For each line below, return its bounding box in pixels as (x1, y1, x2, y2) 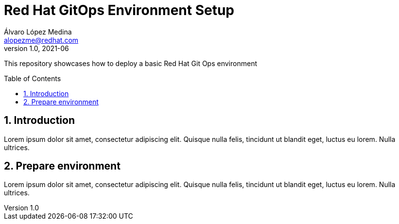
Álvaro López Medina (4, 27, 72, 36)
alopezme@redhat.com (4, 35, 79, 44)
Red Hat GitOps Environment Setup (4, 2, 235, 18)
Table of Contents (4, 74, 61, 83)
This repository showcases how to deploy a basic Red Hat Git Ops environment (4, 59, 257, 68)
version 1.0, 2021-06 (4, 44, 69, 52)
